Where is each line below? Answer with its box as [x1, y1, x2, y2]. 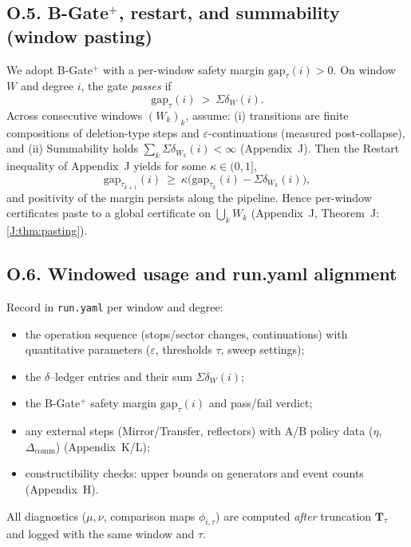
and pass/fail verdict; [208, 394, 313, 411]
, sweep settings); [220, 341, 305, 358]
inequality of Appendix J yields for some [6, 157, 207, 173]
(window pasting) [6, 23, 152, 48]
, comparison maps [103, 507, 196, 524]
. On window [333, 61, 396, 77]
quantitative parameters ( [25, 341, 151, 358]
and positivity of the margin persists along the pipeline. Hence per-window [6, 188, 372, 205]
